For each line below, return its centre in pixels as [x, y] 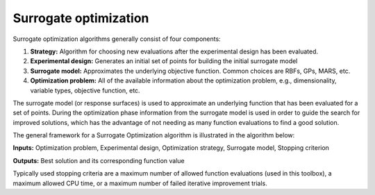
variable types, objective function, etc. [85, 90]
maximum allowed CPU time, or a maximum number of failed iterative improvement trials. [140, 183]
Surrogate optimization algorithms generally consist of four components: [117, 39]
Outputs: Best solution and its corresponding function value [99, 160]
